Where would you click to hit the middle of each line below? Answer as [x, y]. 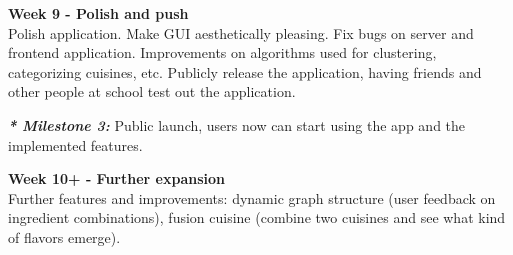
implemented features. [75, 144]
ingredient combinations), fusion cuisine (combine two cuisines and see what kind [257, 217]
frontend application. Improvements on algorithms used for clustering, [222, 52]
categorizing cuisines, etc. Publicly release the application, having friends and [245, 71]
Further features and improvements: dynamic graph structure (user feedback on [252, 197]
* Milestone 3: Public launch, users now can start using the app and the [237, 124]
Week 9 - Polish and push [98, 13]
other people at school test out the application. [152, 91]
